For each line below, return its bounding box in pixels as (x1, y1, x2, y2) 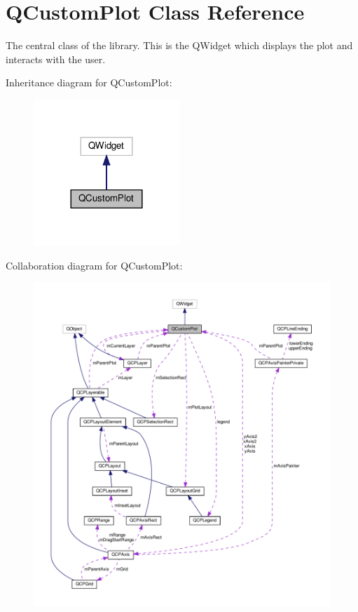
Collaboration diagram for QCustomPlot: (6, 258, 183, 272)
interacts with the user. (6, 51, 106, 66)
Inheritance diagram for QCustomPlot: (6, 75, 172, 90)
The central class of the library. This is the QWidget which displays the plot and (6, 38, 353, 53)
